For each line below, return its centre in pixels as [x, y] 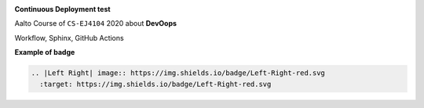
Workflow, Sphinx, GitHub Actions [69, 38]
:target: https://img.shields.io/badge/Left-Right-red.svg [155, 84]
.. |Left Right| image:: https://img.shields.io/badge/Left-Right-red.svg [178, 73]
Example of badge [45, 52]
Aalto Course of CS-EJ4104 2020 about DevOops [95, 23]
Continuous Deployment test [62, 9]
